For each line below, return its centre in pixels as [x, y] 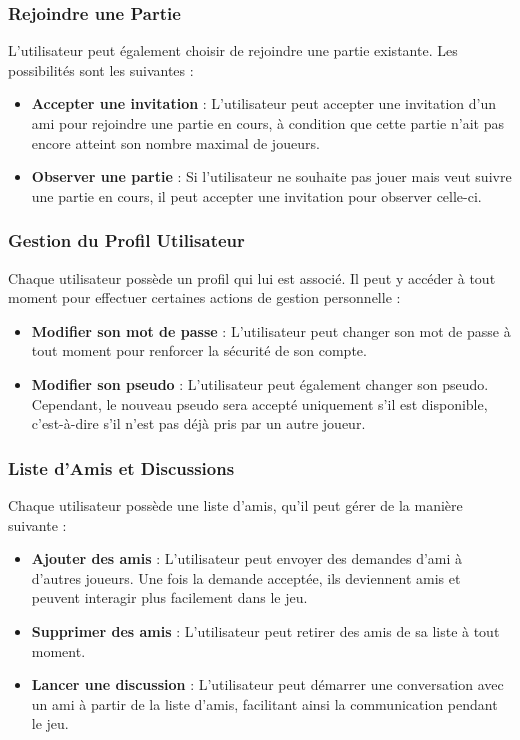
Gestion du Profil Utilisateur [126, 240]
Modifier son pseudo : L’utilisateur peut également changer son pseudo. [260, 383]
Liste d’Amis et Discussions [121, 467]
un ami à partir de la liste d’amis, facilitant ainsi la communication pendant [264, 703]
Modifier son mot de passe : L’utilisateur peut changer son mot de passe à [271, 330]
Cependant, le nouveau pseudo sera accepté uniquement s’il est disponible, [259, 403]
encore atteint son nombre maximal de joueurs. [175, 142]
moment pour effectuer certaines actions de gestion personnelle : [204, 297]
